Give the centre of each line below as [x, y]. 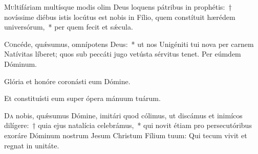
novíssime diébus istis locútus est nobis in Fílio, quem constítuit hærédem [120, 17]
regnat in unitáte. [32, 145]
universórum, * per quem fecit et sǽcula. [69, 27]
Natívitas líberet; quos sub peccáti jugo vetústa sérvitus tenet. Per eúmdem [123, 54]
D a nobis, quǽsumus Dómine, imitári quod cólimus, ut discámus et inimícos [123, 115]
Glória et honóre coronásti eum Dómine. [67, 81]
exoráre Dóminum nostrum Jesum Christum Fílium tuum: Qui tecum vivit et [126, 135]
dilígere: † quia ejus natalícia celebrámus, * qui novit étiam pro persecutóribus [128, 125]
